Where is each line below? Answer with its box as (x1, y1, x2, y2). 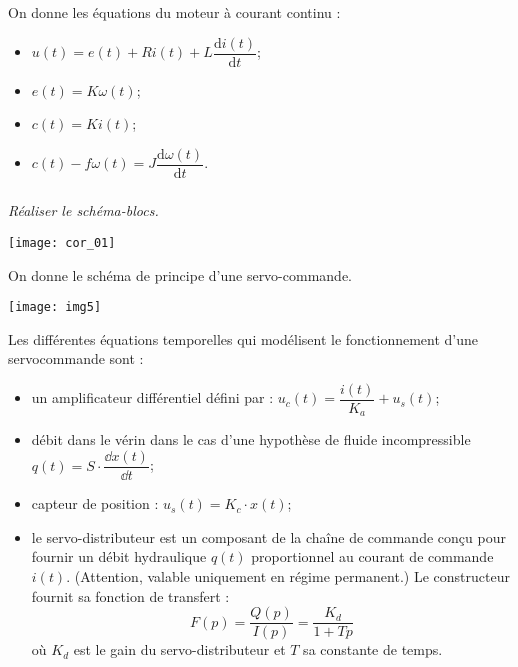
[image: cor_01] (8, 235, 116, 250)
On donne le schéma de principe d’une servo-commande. (8, 264, 352, 285)
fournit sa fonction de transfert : (31, 585, 230, 606)
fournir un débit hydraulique (31, 546, 207, 567)
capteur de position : (31, 493, 159, 514)
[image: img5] (8, 300, 102, 315)
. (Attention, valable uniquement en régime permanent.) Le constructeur (66, 565, 510, 586)
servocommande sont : (8, 348, 144, 369)
